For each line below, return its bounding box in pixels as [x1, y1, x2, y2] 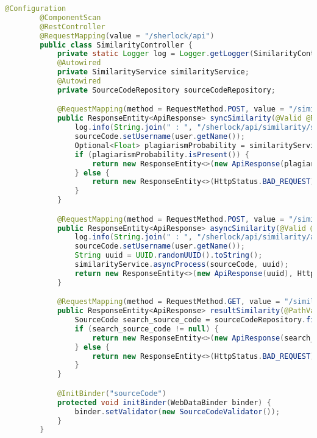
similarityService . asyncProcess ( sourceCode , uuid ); [74, 260, 289, 269]
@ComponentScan [40, 13, 101, 22]
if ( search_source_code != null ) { [74, 324, 219, 333]
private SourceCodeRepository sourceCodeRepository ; [57, 85, 276, 94]
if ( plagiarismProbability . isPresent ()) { [74, 150, 249, 159]
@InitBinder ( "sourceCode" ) [57, 389, 166, 398]
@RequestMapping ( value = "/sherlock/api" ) [40, 31, 215, 40]
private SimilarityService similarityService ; [57, 68, 249, 77]
